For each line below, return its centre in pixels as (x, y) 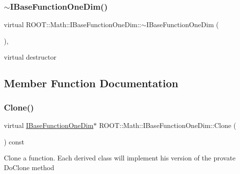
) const (14, 141)
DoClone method (29, 167)
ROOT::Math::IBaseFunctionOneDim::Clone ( (168, 125)
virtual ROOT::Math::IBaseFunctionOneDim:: (73, 24)
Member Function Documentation (91, 83)
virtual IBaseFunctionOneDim (49, 125)
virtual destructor (30, 57)
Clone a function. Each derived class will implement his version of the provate (120, 158)
